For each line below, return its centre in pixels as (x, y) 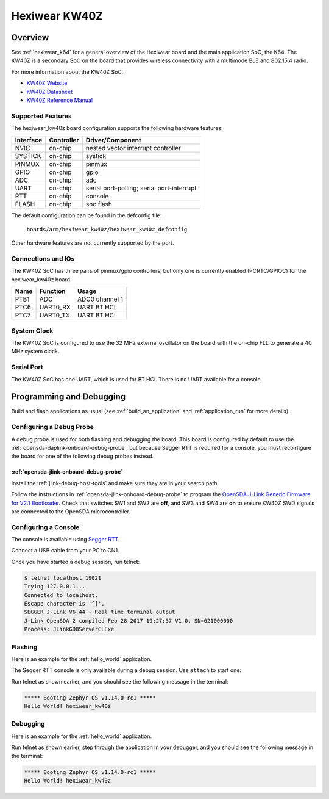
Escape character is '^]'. (64, 603)
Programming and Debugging (69, 397)
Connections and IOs (43, 259)
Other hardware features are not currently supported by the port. (93, 243)
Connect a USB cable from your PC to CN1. (65, 551)
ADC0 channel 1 (100, 299)
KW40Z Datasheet (50, 92)
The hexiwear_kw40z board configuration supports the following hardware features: (117, 128)
